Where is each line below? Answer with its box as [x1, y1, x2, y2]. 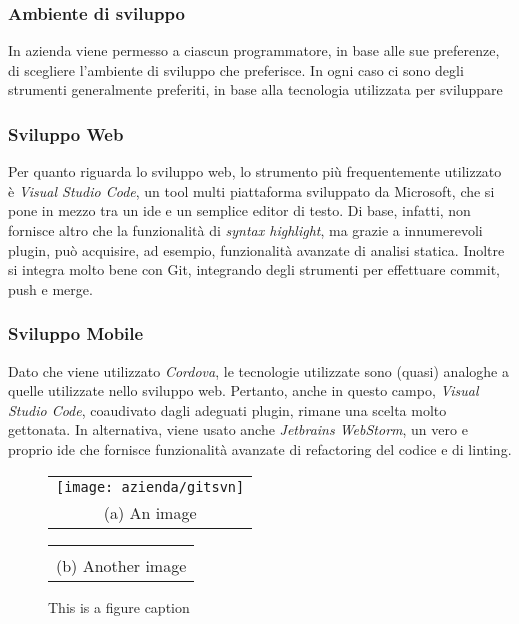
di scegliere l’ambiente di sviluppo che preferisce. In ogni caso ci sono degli [8, 59, 464, 80]
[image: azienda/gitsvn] [56, 478, 245, 495]
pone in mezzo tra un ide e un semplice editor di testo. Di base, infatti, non [8, 200, 471, 221]
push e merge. [8, 278, 93, 299]
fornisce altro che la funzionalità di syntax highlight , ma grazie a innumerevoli [8, 220, 483, 240]
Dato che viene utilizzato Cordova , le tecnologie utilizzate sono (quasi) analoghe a [8, 360, 509, 381]
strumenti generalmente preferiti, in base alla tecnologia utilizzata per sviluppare [8, 79, 503, 100]
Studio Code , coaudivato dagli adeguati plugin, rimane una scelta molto [8, 399, 447, 420]
